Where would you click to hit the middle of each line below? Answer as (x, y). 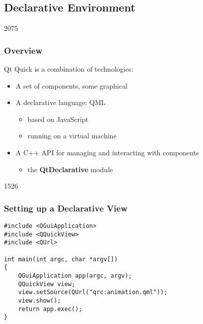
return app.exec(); (50, 309)
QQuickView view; (47, 284)
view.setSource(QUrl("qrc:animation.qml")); (93, 292)
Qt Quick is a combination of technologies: (69, 69)
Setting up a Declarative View (66, 208)
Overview (23, 50)
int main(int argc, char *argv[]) (61, 259)
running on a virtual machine (72, 136)
